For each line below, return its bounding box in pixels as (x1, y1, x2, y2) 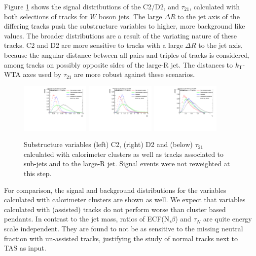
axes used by (23, 69, 62, 79)
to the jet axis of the (178, 11, 240, 21)
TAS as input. (4, 243, 46, 253)
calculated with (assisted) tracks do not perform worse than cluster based (4, 204, 226, 214)
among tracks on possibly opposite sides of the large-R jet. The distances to (4, 59, 233, 70)
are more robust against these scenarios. (74, 69, 195, 79)
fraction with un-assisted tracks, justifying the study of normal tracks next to (4, 233, 238, 243)
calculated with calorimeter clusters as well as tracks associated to (24, 148, 224, 159)
